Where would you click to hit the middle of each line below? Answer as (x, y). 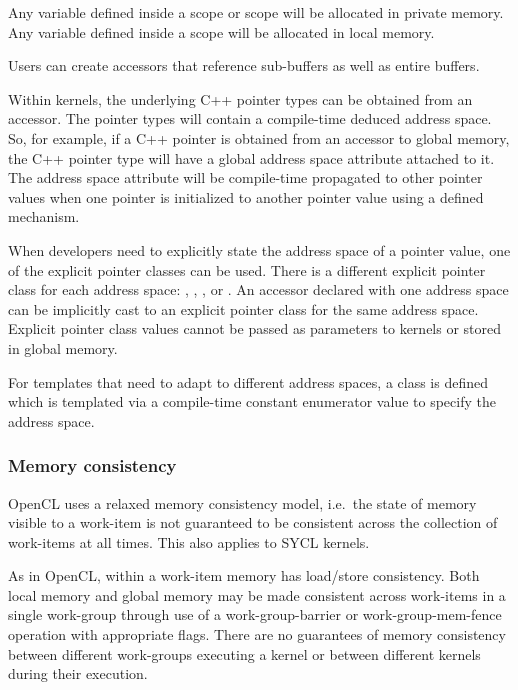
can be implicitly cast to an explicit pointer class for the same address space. (243, 308)
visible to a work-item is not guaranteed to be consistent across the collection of (253, 522)
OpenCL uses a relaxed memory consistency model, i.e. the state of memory (242, 502)
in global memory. (63, 347)
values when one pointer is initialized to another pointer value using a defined (246, 196)
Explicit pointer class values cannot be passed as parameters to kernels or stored (255, 328)
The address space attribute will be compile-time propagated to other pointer (245, 177)
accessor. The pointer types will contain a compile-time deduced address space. (250, 118)
